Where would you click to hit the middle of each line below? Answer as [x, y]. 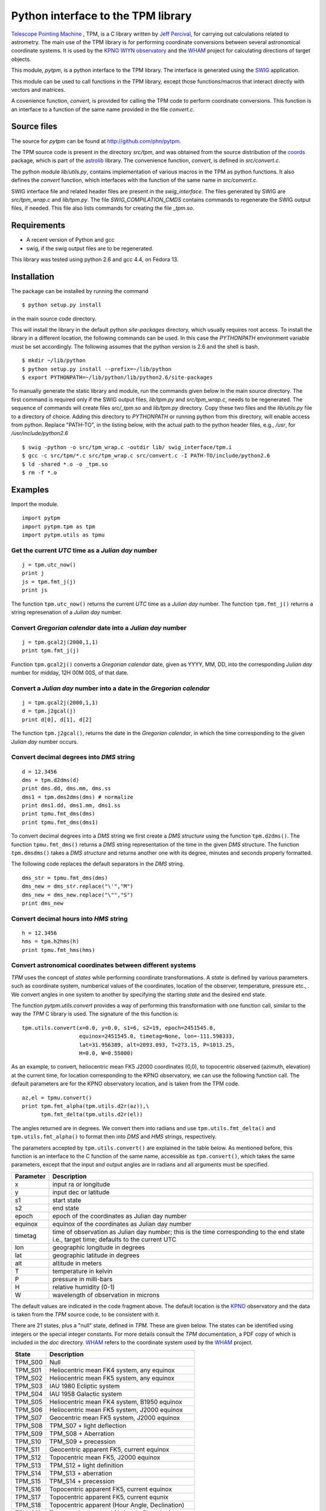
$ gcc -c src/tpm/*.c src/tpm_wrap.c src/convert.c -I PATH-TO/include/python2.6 [146, 456]
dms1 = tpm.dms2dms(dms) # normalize [78, 797]
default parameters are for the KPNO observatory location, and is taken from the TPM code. [125, 1084]
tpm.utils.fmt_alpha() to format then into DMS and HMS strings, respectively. [114, 1137]
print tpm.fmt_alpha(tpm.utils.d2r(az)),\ [86, 1106]
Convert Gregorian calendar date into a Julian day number [99, 627]
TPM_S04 [29, 1394]
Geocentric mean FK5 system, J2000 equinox [115, 1417]
